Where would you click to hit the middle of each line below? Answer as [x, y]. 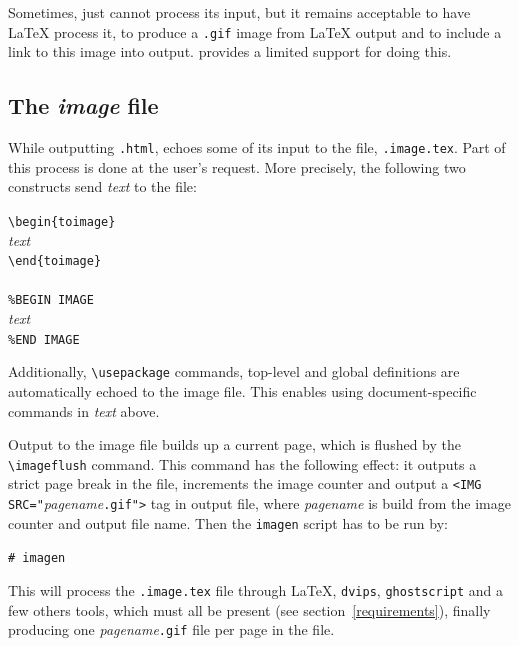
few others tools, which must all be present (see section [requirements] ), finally [249, 609]
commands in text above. [84, 410]
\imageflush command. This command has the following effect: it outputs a [242, 463]
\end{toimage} [55, 261]
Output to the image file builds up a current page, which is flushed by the [234, 444]
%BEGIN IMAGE [51, 300]
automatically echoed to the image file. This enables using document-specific [242, 390]
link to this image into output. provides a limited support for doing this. [230, 51]
